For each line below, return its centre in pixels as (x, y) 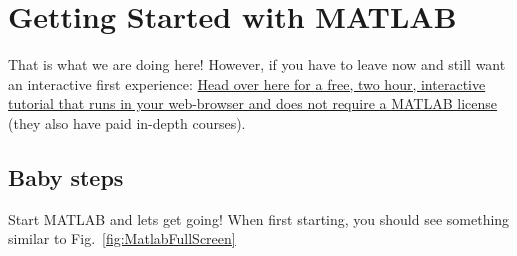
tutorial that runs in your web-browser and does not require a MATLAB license (253, 103)
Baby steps (66, 176)
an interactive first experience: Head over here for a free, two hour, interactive (247, 83)
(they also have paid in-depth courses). (127, 122)
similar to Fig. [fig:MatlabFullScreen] (122, 238)
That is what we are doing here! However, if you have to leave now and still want (257, 64)
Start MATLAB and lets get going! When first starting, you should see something (259, 218)
